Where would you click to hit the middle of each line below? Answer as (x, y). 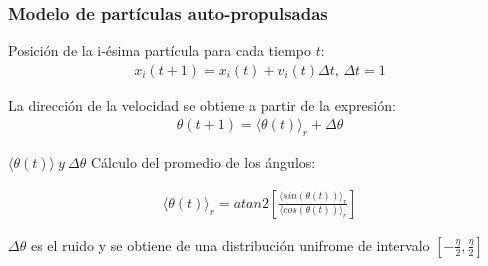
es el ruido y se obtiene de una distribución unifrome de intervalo (230, 244)
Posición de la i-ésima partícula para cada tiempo (159, 50)
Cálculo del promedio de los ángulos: (203, 162)
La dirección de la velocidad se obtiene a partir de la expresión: (202, 104)
